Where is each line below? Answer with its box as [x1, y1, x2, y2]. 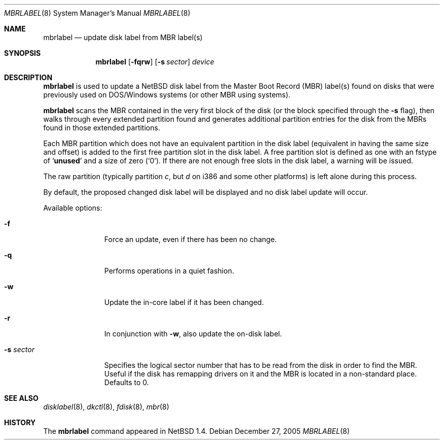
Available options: [43, 203, 102, 212]
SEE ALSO [4, 394, 39, 402]
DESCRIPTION [4, 73, 53, 82]
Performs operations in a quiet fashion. [104, 266, 234, 275]
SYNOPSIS [4, 49, 41, 57]
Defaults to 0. [104, 378, 149, 387]
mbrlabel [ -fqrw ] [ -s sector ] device [95, 57, 214, 66]
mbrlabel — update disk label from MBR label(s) [43, 33, 203, 42]
